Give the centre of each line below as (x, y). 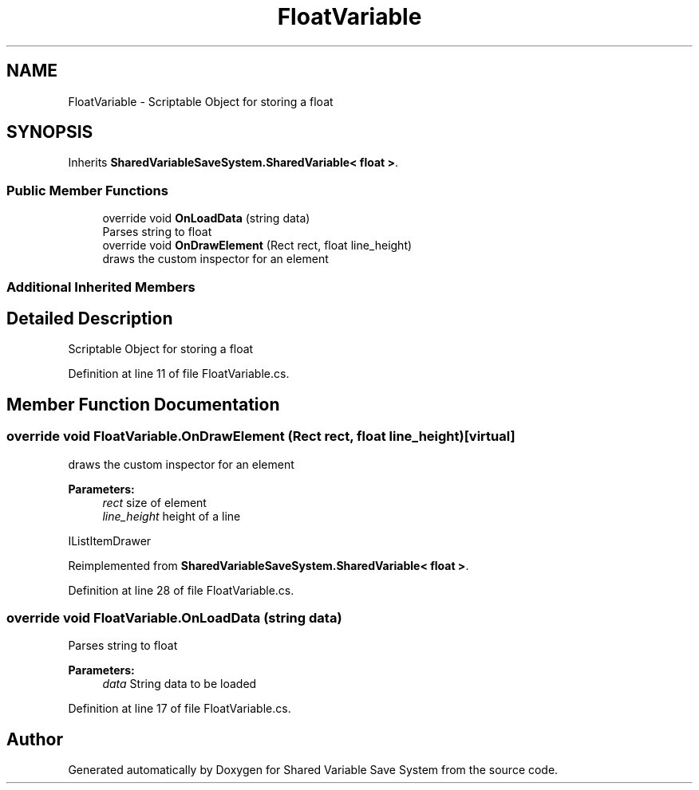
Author (35, 739)
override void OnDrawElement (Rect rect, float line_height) (257, 246)
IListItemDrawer (110, 540)
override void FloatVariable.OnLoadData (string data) (174, 618)
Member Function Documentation (143, 404)
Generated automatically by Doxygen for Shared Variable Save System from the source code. (313, 770)
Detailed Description (90, 318)
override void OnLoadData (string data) (206, 218)
